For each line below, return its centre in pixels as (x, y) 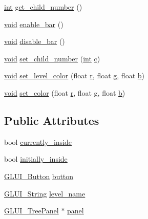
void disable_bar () (35, 41)
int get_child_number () (43, 7)
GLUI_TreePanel (31, 211)
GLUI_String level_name (45, 193)
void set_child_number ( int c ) (52, 58)
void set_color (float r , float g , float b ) (65, 92)
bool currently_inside (38, 141)
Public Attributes (52, 120)
